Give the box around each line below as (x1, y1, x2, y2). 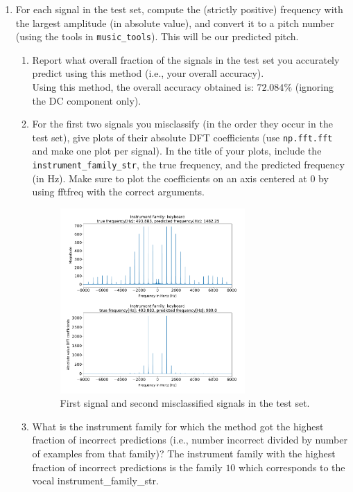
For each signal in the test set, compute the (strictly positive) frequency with (15, 2, 343, 16)
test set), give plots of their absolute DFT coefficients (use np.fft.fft (32, 130, 333, 144)
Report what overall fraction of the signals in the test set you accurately (32, 52, 340, 67)
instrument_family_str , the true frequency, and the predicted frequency (32, 157, 345, 172)
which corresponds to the (239, 459, 345, 474)
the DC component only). (32, 93, 141, 107)
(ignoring (295, 80, 334, 94)
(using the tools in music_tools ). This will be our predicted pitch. (15, 29, 299, 44)
